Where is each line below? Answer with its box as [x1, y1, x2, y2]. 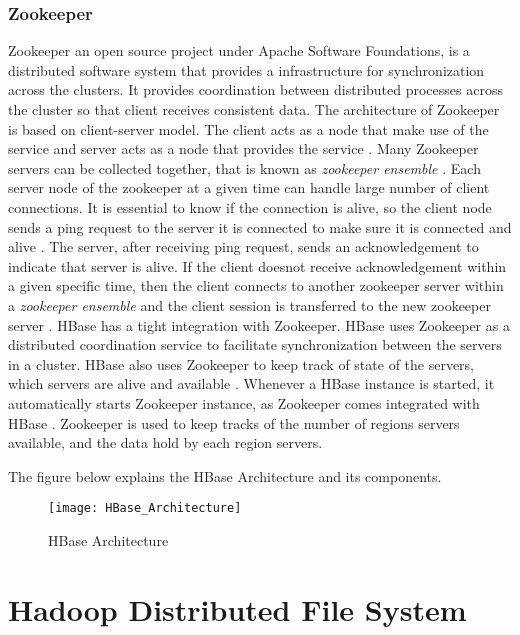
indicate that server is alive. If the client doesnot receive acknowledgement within [8, 255, 507, 276]
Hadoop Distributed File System [8, 588, 467, 629]
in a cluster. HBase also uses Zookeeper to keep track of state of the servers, [8, 353, 475, 374]
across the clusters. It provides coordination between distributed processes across [8, 79, 503, 100]
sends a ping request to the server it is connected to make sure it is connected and [8, 216, 512, 237]
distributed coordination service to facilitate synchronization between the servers [8, 334, 502, 355]
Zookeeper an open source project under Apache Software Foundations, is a [8, 40, 470, 61]
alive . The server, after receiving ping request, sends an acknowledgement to [8, 236, 479, 257]
